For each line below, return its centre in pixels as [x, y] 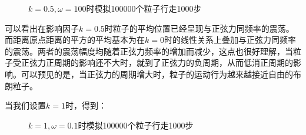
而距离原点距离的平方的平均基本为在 [75, 40]
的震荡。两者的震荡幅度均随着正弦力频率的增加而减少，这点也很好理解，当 [149, 51]
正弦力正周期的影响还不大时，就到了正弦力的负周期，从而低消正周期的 [157, 63]
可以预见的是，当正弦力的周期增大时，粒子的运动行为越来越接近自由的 [157, 74]
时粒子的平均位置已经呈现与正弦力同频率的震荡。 [199, 28]
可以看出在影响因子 [42, 28]
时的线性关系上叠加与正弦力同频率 [230, 40]
